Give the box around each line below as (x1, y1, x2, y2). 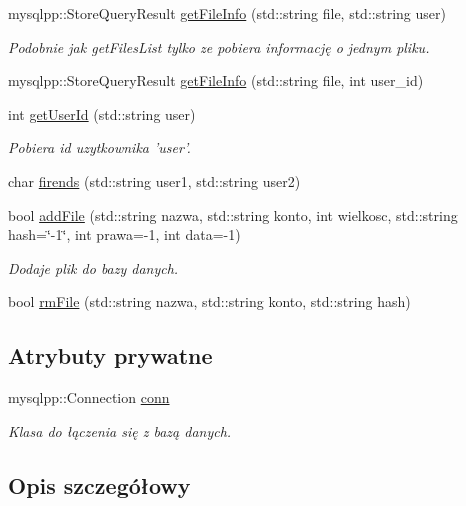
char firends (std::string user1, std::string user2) (8, 170, 301, 191)
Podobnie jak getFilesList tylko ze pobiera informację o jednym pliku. (8, 36, 430, 57)
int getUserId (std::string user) (8, 103, 196, 124)
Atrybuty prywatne (8, 340, 213, 371)
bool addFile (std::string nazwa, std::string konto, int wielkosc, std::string (8, 204, 458, 225)
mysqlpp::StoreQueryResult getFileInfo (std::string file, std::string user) (8, 3, 446, 23)
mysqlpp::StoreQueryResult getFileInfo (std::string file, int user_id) (8, 70, 424, 91)
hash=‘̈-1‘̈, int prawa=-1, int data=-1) (8, 224, 241, 245)
